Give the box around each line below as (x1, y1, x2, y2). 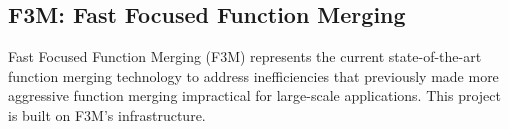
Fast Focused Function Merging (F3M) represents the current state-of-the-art (8, 46, 482, 67)
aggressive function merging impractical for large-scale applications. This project (8, 85, 501, 106)
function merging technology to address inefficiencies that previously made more (8, 65, 499, 86)
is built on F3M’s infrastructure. (8, 104, 206, 125)
